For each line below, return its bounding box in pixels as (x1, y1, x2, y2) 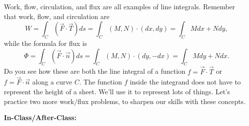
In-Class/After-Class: (4, 112, 77, 123)
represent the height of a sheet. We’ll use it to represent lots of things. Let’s (4, 86, 230, 96)
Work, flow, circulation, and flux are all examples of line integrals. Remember (4, 1, 235, 11)
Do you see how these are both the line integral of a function (4, 66, 186, 76)
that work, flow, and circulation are (4, 11, 110, 21)
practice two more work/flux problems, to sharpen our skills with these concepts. (4, 96, 246, 106)
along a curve (32, 77, 73, 87)
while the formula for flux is (4, 38, 87, 48)
